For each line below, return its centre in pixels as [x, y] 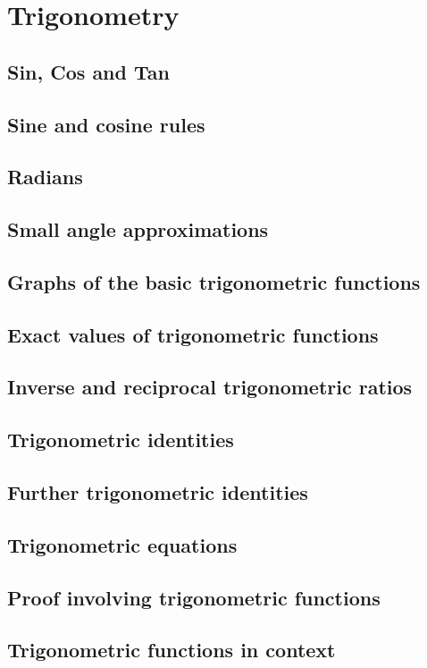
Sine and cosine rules [106, 124]
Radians [45, 177]
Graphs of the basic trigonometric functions [214, 281]
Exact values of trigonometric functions [193, 334]
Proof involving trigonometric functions [194, 597]
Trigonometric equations [122, 544]
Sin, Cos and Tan [88, 71]
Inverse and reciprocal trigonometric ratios [210, 387]
